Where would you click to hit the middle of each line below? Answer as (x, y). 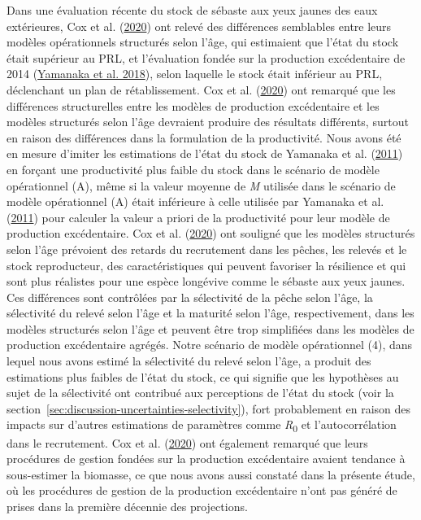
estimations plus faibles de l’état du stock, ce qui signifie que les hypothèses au (203, 376)
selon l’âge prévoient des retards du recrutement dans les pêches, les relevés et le (207, 249)
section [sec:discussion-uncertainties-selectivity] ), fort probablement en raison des (209, 408)
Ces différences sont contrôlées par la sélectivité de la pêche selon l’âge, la (190, 297)
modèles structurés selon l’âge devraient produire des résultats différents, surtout (208, 122)
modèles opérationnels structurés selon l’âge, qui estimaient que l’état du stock (203, 42)
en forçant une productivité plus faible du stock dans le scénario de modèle (193, 169)
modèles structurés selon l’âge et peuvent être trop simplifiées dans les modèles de (210, 328)
